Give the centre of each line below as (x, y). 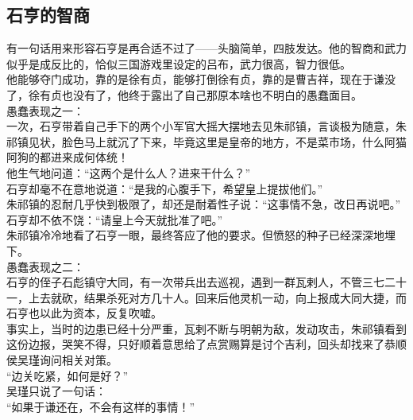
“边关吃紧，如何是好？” (68, 375)
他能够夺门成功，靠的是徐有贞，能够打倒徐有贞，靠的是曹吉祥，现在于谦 (195, 79)
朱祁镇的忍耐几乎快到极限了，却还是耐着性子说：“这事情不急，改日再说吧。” (204, 204)
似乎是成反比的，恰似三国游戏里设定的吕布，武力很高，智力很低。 (179, 63)
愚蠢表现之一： (45, 110)
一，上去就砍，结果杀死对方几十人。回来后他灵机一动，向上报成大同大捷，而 (206, 297)
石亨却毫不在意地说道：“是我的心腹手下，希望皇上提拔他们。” (165, 188)
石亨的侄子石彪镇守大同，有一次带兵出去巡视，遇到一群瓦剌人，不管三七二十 (206, 282)
